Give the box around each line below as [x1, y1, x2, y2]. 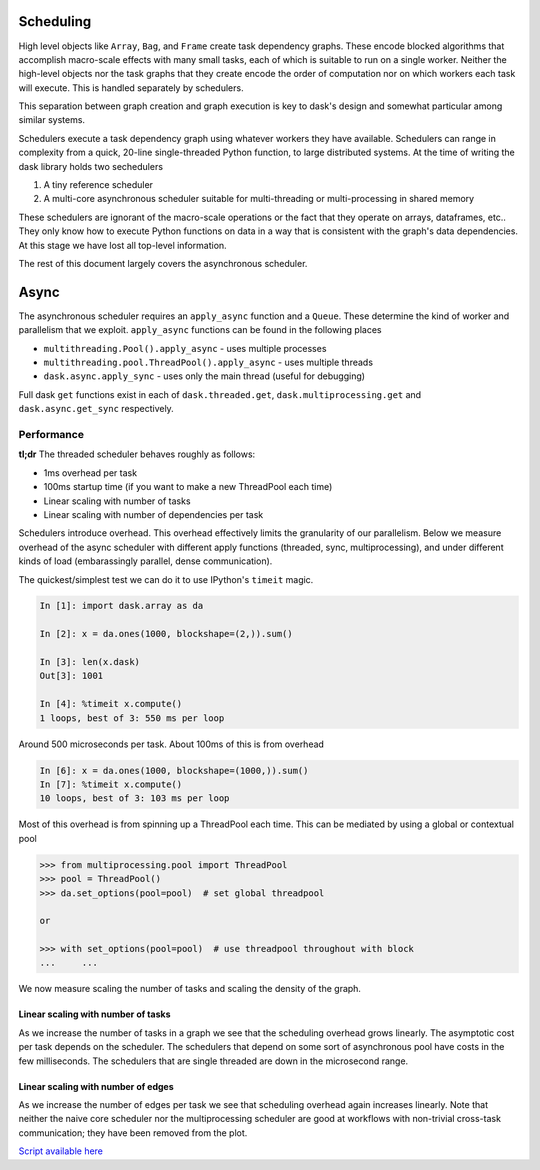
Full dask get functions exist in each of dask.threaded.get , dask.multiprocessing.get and [18, 388, 422, 400]
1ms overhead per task [43, 466, 138, 479]
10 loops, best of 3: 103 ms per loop [39, 793, 230, 804]
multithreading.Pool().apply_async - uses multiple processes [43, 342, 327, 354]
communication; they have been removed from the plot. [18, 1126, 248, 1139]
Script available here [18, 1145, 104, 1157]
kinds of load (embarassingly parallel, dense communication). [18, 555, 273, 567]
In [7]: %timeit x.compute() [39, 778, 183, 790]
